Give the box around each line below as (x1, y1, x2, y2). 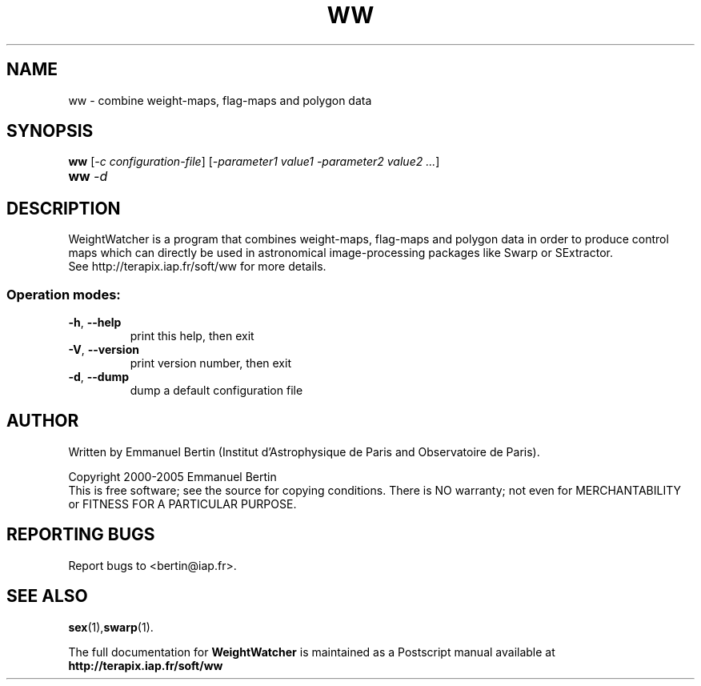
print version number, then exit (130, 356, 291, 371)
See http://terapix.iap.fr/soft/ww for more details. (68, 259, 326, 274)
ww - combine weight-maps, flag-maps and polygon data (68, 93, 372, 107)
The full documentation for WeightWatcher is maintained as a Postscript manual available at (68, 644, 555, 659)
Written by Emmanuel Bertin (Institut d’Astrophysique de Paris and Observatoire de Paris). (68, 444, 540, 459)
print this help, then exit (130, 329, 254, 343)
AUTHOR (6, 411, 79, 431)
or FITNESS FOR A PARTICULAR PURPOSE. (68, 496, 297, 511)
